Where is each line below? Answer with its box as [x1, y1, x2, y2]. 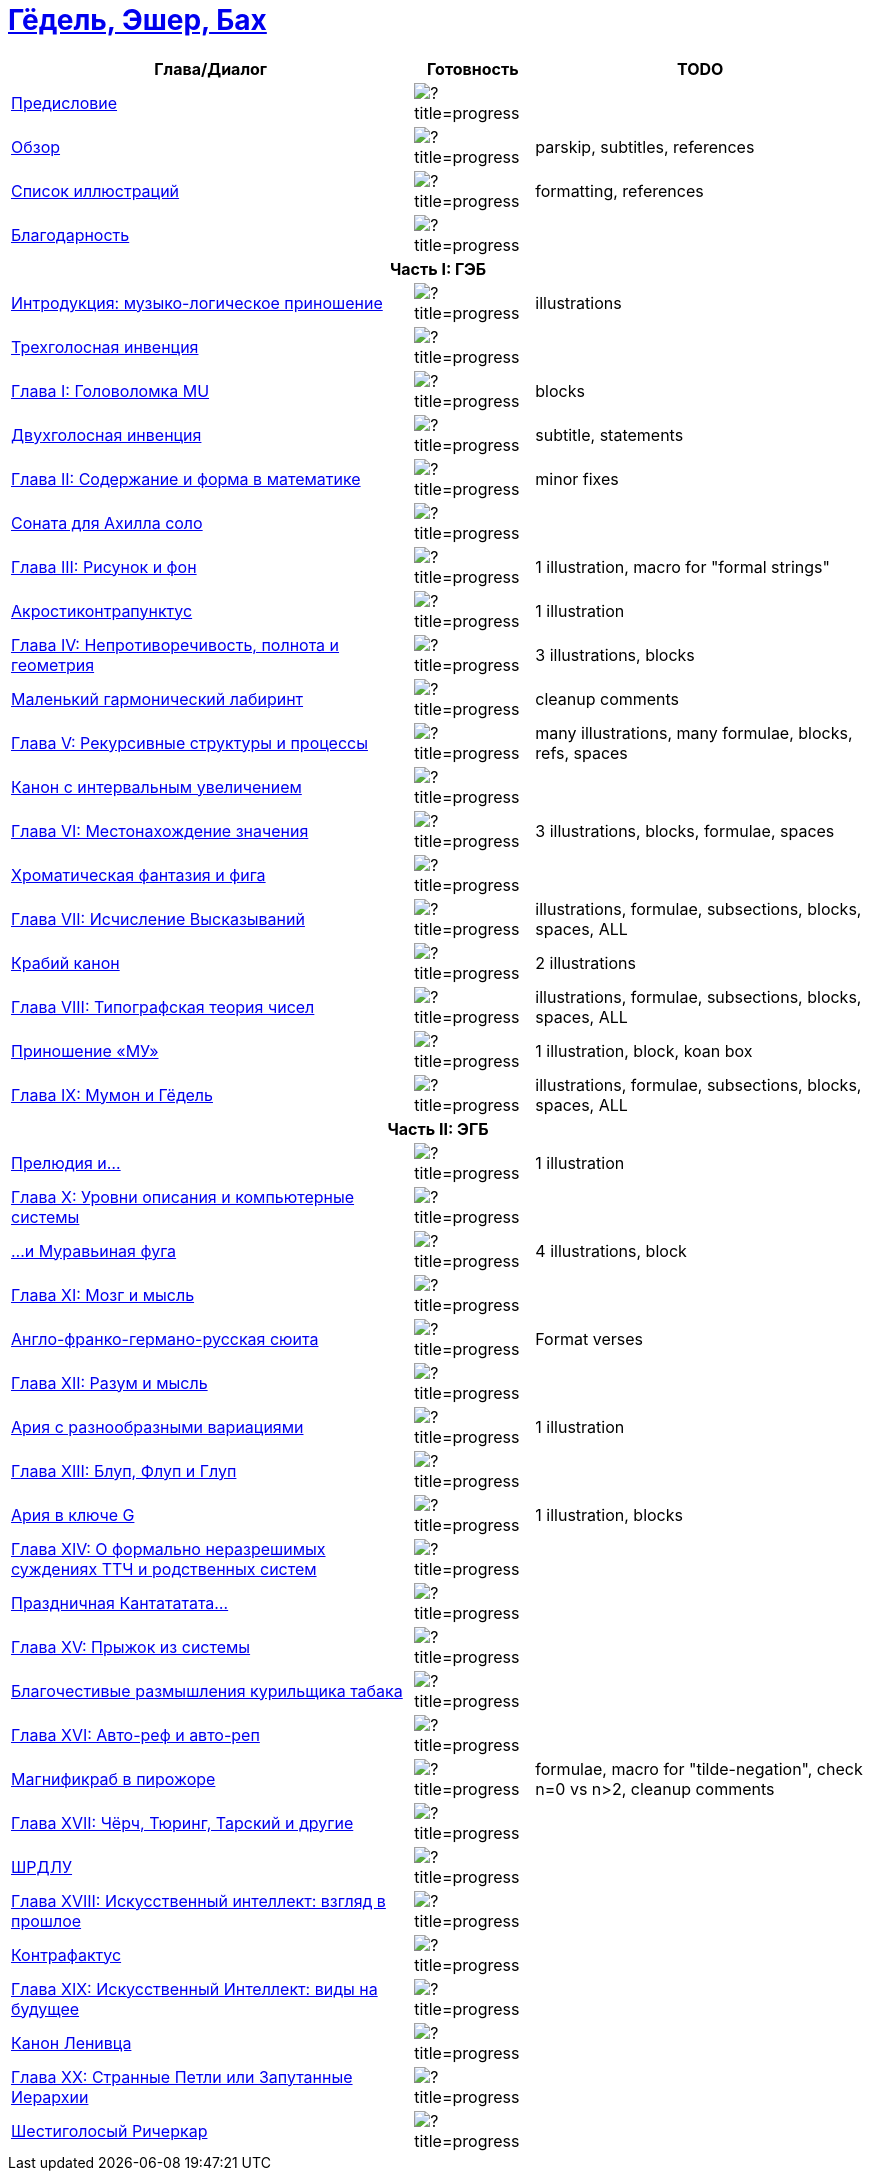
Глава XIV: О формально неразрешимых [11, 1538, 326, 1559]
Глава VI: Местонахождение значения [11, 820, 309, 841]
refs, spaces [535, 742, 628, 763]
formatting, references [535, 180, 704, 201]
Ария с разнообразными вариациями [11, 1416, 304, 1437]
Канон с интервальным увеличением [11, 776, 302, 797]
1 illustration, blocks [535, 1504, 683, 1525]
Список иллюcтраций [11, 180, 180, 201]
